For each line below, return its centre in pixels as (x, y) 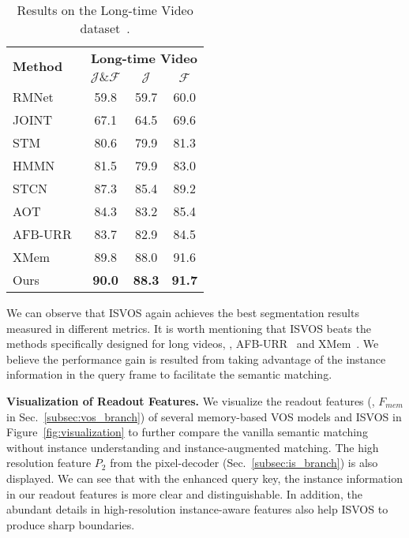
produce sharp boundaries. (71, 524)
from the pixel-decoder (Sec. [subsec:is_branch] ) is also (244, 463)
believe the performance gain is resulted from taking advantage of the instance (196, 359)
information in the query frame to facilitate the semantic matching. (169, 374)
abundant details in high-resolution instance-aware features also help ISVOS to (197, 509)
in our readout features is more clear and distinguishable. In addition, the (184, 493)
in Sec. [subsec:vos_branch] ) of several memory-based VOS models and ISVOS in (204, 416)
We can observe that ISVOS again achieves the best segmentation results (183, 312)
